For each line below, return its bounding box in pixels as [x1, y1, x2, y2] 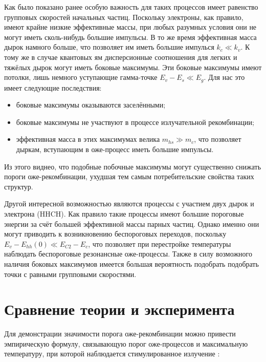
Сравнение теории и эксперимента [4, 299, 235, 320]
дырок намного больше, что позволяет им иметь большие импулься [4, 41, 214, 52]
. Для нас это [204, 72, 245, 82]
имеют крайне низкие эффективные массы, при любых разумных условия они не [4, 22, 257, 32]
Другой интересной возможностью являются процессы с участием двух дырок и [4, 198, 254, 209]
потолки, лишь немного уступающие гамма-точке [4, 72, 158, 82]
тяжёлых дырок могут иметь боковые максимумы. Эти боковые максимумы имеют [4, 61, 262, 72]
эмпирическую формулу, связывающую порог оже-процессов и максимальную [4, 338, 248, 349]
